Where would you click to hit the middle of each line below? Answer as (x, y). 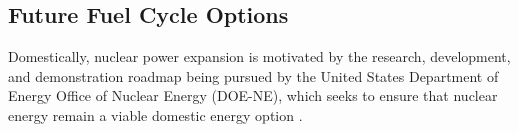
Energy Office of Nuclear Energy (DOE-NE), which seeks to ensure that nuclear (253, 95)
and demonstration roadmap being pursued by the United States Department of (253, 75)
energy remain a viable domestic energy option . (155, 114)
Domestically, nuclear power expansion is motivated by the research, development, (259, 56)
